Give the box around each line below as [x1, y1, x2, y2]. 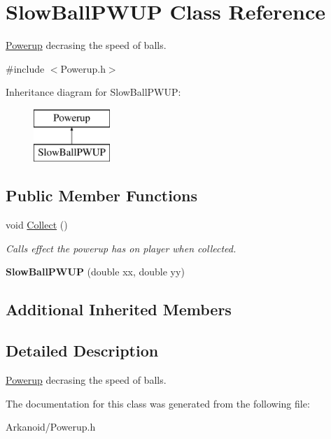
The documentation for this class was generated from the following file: [6, 396, 310, 410]
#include [6, 61, 45, 75]
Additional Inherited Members [6, 298, 232, 320]
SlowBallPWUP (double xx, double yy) [6, 264, 185, 279]
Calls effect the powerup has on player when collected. [6, 240, 237, 255]
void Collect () [6, 217, 68, 232]
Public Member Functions [6, 185, 197, 206]
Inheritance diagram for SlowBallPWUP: [6, 85, 181, 99]
